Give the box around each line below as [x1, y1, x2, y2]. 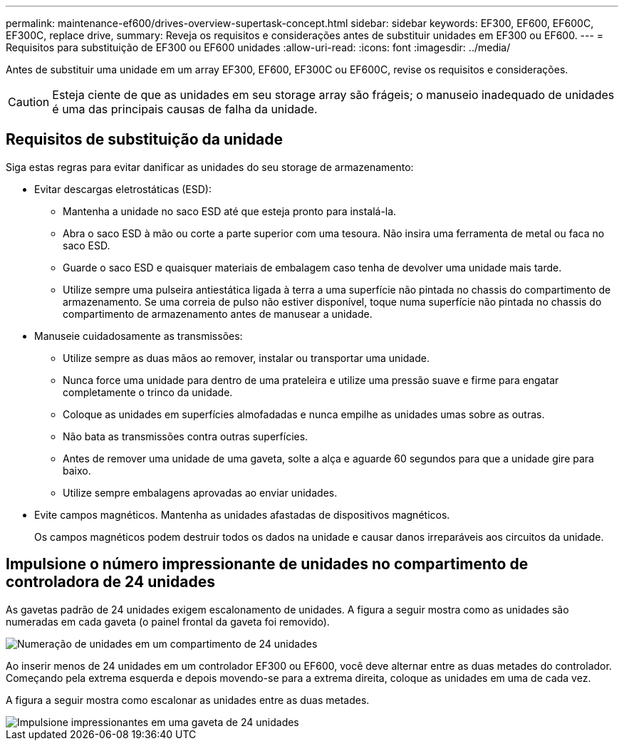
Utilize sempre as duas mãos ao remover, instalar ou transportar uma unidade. [63, 351, 430, 364]
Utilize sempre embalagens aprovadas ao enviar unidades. [63, 486, 338, 499]
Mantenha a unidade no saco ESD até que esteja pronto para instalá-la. [63, 204, 397, 217]
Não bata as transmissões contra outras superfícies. [63, 430, 308, 442]
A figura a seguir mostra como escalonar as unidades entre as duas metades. [6, 693, 370, 706]
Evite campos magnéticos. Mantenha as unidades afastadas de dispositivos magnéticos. [34, 508, 450, 521]
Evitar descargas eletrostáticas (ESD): [34, 182, 212, 195]
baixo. [63, 464, 91, 477]
